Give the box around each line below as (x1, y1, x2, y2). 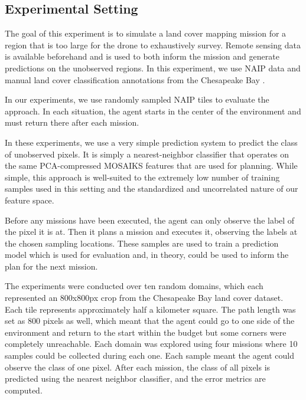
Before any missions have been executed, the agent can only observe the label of (5, 214, 295, 226)
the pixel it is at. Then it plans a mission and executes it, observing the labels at (5, 225, 298, 238)
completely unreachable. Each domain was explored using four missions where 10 (5, 337, 298, 350)
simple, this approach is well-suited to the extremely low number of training (5, 171, 280, 183)
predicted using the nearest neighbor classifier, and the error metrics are (5, 372, 266, 385)
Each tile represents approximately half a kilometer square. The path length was (5, 303, 296, 315)
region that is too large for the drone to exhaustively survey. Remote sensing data (5, 38, 301, 51)
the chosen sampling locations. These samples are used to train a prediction (5, 237, 279, 249)
